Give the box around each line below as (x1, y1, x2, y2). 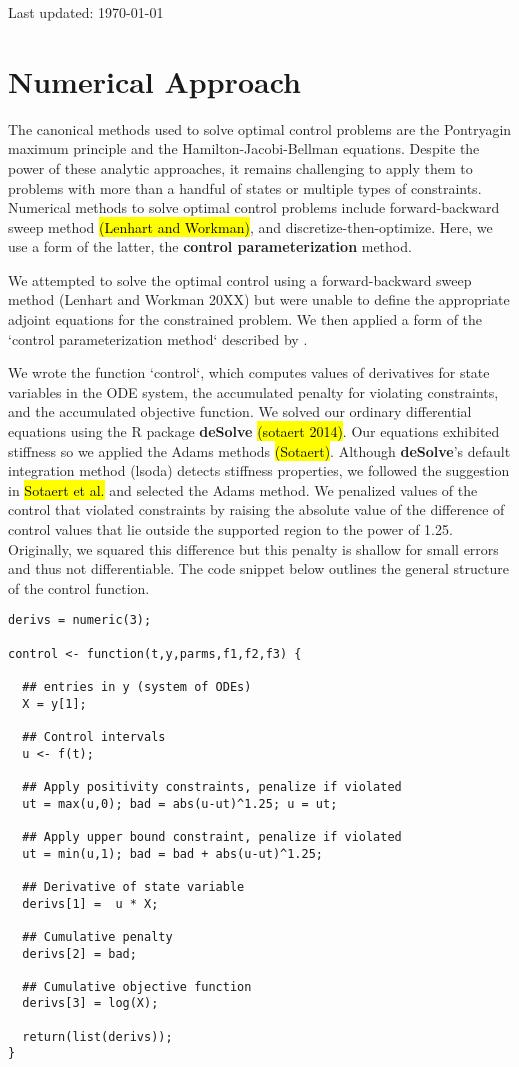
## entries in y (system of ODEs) (22, 680, 252, 694)
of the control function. (8, 577, 150, 598)
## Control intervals (22, 729, 166, 744)
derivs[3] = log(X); (22, 996, 159, 1011)
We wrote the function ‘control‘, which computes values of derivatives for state (8, 362, 490, 383)
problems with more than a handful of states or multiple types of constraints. (8, 177, 482, 198)
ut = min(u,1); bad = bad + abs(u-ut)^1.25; (22, 846, 323, 861)
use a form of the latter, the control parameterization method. (8, 236, 412, 257)
